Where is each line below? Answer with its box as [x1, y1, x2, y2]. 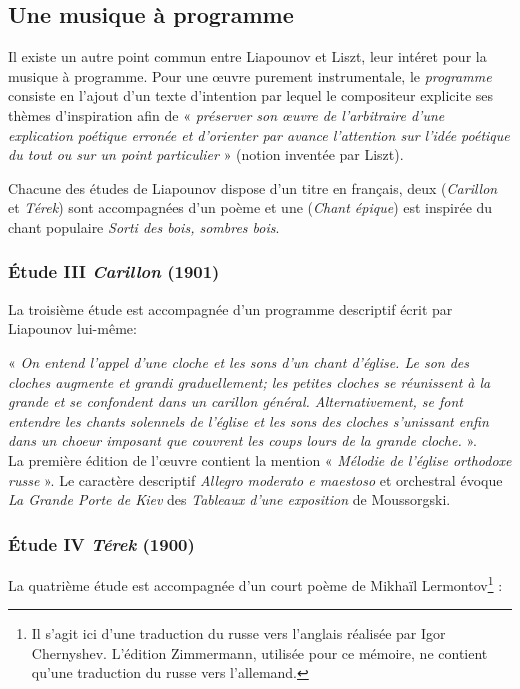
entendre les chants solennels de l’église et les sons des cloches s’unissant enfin [8, 410, 489, 431]
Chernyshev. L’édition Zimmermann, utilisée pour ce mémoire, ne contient [31, 642, 488, 663]
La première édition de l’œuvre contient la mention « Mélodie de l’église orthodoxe [8, 449, 512, 470]
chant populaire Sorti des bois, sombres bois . [8, 216, 280, 237]
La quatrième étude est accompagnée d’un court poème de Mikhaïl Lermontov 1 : [8, 571, 503, 595]
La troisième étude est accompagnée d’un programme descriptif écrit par [8, 298, 453, 319]
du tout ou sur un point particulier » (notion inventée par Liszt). [8, 144, 404, 165]
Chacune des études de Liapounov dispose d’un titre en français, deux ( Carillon [8, 177, 498, 198]
